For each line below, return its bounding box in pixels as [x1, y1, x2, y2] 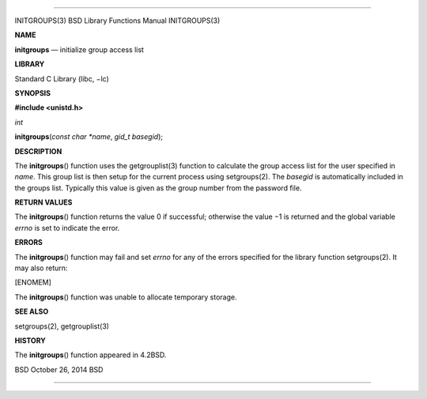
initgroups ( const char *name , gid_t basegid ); [14, 132, 164, 141]
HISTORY [14, 336, 47, 345]
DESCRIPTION [14, 146, 62, 156]
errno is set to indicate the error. [14, 223, 120, 232]
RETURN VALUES [14, 198, 73, 207]
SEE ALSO [14, 307, 49, 316]
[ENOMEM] [14, 277, 51, 288]
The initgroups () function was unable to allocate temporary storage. [14, 292, 237, 302]
